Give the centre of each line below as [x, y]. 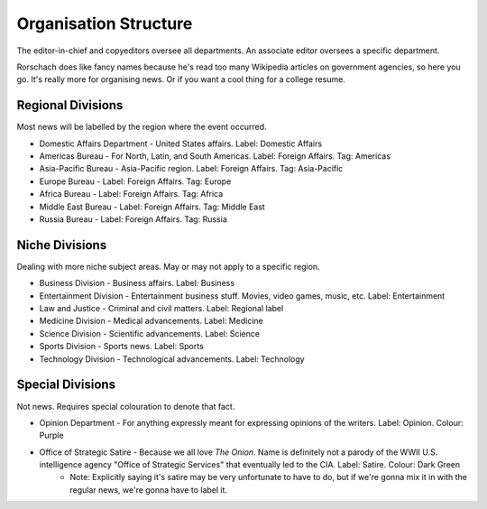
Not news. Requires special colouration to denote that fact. [126, 406]
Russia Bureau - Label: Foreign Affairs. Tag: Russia [133, 219]
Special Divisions [66, 385]
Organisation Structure [105, 23]
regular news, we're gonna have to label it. [149, 490]
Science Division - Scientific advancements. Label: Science [150, 333]
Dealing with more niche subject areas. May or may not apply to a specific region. [168, 266]
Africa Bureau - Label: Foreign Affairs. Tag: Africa [131, 194]
